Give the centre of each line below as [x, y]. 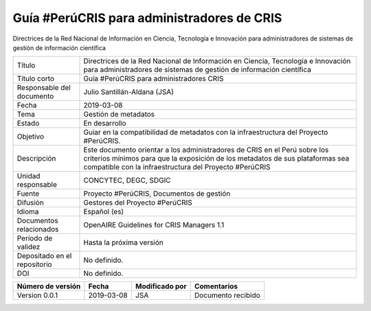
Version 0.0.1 [37, 295]
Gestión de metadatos [119, 115]
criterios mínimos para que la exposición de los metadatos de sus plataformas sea [216, 159]
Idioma [28, 211]
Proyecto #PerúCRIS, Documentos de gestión [157, 194]
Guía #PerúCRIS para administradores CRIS [154, 79]
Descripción [36, 159]
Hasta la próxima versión [124, 242]
